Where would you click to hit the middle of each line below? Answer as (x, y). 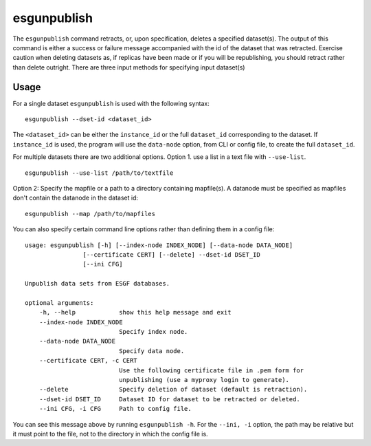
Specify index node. (154, 332)
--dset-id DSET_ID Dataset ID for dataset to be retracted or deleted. (169, 399)
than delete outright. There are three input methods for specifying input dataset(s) (129, 67)
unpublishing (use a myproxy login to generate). (204, 380)
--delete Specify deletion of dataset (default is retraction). (173, 390)
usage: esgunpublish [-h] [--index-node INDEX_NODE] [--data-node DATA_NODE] (159, 245)
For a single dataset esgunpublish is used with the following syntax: (111, 103)
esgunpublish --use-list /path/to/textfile (99, 173)
